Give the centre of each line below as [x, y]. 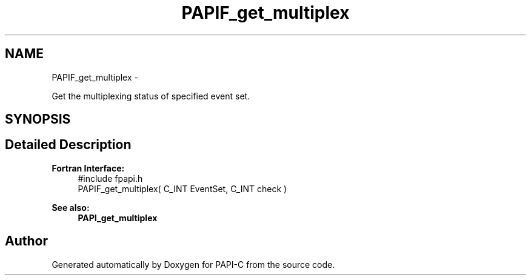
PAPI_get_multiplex [118, 218]
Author [26, 241]
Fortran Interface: [88, 168]
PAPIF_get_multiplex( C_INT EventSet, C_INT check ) [182, 188]
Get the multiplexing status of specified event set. [151, 96]
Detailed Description [68, 145]
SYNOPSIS [38, 119]
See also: [71, 207]
